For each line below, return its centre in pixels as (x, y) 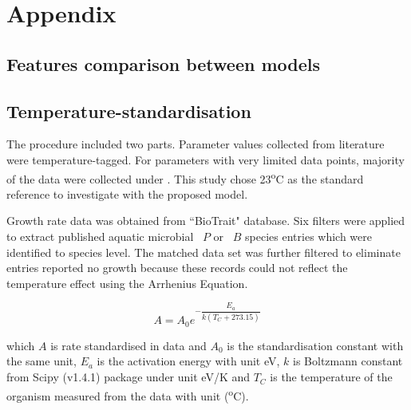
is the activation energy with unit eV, (188, 361)
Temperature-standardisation (129, 110)
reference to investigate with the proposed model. (127, 193)
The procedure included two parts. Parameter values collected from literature (196, 144)
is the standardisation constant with (315, 345)
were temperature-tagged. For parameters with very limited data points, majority (205, 159)
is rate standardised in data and (128, 345)
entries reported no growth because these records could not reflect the (177, 268)
